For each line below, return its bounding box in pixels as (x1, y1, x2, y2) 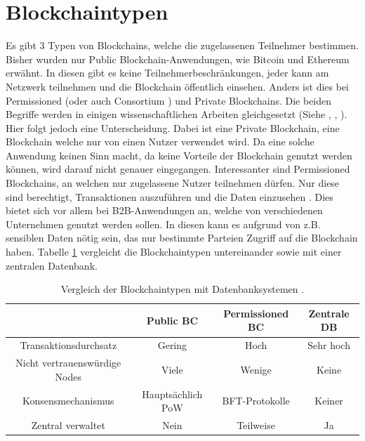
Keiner (314, 393, 343, 408)
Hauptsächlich (142, 386, 203, 401)
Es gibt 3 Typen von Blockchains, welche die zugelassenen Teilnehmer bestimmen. (6, 38, 359, 53)
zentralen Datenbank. (6, 258, 98, 272)
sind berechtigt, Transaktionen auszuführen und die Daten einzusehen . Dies (6, 189, 333, 204)
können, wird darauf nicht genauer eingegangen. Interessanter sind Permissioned (6, 162, 350, 176)
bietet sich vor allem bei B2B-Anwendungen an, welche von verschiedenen (6, 203, 323, 218)
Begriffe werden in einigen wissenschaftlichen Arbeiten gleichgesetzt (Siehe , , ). (6, 107, 347, 121)
